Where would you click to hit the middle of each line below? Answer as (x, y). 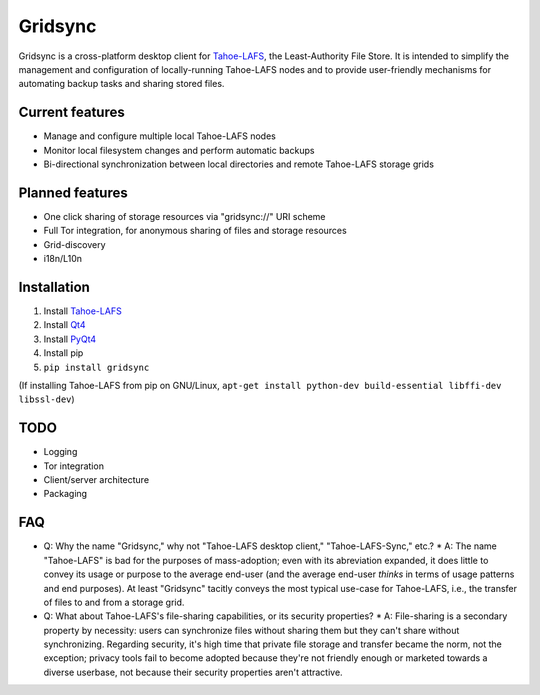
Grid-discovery (74, 244)
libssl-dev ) (46, 399)
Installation (54, 286)
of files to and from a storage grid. (114, 602)
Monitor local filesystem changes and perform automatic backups (179, 150)
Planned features (73, 192)
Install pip (63, 353)
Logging (60, 452)
